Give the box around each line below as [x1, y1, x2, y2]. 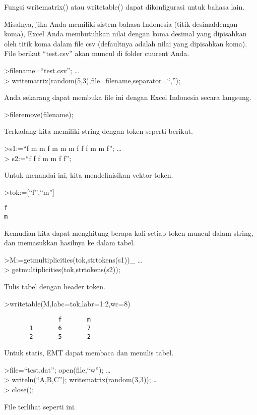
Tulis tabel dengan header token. [4, 281, 105, 291]
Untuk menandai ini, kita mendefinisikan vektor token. [4, 170, 173, 180]
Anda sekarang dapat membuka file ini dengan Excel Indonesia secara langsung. [4, 92, 251, 102]
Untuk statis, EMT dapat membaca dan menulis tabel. [4, 347, 174, 358]
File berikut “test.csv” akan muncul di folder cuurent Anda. [4, 48, 189, 59]
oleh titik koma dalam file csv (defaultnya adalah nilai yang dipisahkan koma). [4, 38, 247, 48]
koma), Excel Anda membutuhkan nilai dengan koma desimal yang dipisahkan [4, 28, 247, 39]
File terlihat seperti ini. [4, 401, 76, 411]
